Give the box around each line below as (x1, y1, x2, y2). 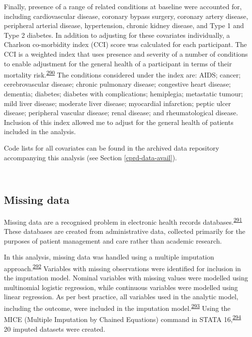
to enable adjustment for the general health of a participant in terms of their (4, 58, 232, 68)
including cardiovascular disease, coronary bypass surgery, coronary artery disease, (4, 11, 248, 21)
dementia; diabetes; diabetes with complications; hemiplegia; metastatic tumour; (4, 89, 243, 98)
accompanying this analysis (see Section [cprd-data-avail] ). (4, 152, 177, 162)
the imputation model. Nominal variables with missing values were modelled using (4, 273, 248, 283)
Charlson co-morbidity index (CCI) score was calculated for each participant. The (4, 39, 247, 49)
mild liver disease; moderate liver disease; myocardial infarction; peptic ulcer (4, 98, 231, 108)
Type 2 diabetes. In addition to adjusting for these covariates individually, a (4, 30, 230, 40)
